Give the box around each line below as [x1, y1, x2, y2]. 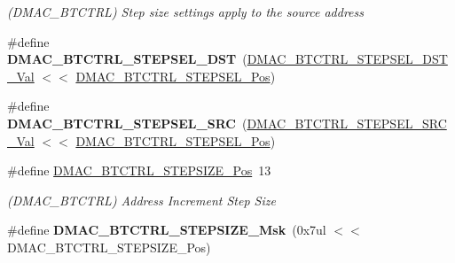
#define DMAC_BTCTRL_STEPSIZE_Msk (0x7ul [7, 220, 326, 239]
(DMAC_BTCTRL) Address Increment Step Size [7, 190, 276, 209]
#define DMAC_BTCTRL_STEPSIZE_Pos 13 [7, 161, 271, 180]
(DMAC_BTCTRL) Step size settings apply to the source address [7, 3, 364, 20]
